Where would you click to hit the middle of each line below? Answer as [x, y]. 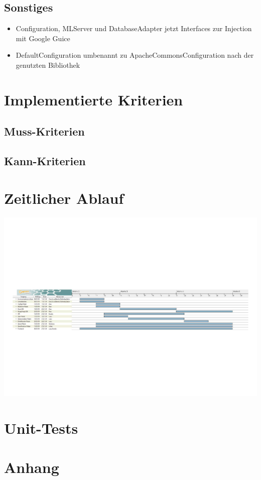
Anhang [32, 467]
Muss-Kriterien [44, 131]
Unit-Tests [41, 428]
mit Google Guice [43, 38]
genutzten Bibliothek [48, 65]
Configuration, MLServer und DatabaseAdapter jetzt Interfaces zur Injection [134, 28]
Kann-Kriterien [45, 161]
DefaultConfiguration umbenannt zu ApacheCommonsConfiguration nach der [135, 55]
